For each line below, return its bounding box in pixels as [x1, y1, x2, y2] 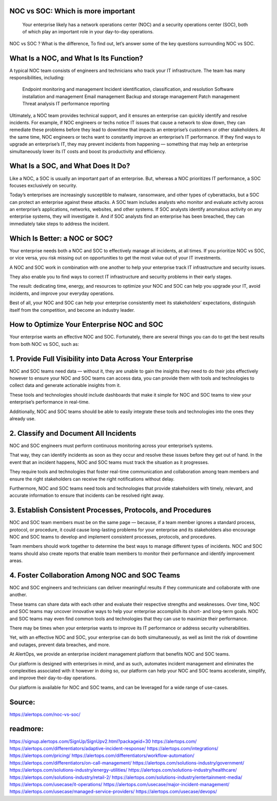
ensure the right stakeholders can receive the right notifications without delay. [9, 476, 175, 482]
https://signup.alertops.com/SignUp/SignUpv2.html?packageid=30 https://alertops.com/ [9, 738, 197, 744]
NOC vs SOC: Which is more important [9, 7, 135, 15]
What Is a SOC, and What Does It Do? [9, 162, 130, 171]
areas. [9, 557, 23, 564]
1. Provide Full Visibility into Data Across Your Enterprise [9, 355, 193, 363]
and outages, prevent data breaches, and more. [9, 641, 110, 647]
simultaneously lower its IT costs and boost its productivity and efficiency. [9, 148, 166, 154]
